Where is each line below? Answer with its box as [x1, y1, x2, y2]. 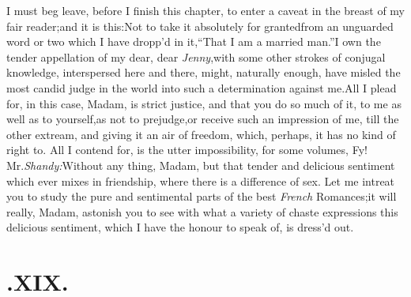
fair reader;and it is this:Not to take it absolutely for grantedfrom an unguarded [6, 17, 394, 34]
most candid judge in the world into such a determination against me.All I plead [6, 79, 397, 96]
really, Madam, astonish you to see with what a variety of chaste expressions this [6, 203, 398, 220]
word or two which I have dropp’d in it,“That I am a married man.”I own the [6, 33, 381, 50]
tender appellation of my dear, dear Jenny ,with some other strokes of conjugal [6, 48, 386, 65]
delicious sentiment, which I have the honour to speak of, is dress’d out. [6, 219, 354, 235]
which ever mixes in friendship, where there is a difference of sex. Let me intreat [6, 172, 395, 189]
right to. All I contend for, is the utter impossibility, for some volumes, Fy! [6, 141, 368, 158]
